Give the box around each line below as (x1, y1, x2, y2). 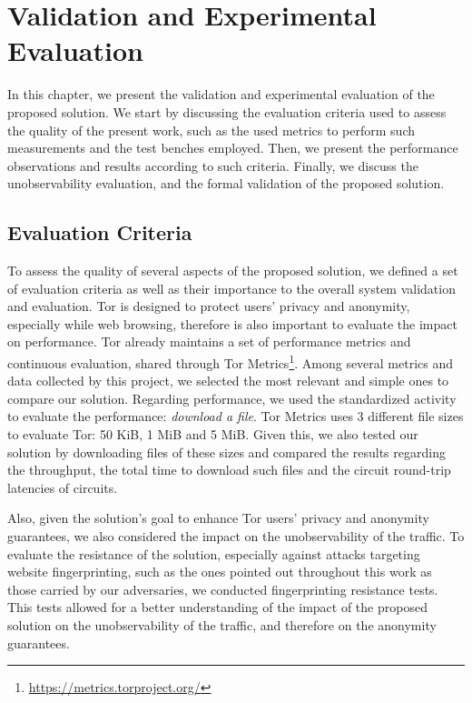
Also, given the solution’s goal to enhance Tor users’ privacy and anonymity (7, 508, 429, 527)
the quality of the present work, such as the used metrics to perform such (7, 120, 416, 139)
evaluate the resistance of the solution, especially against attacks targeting (7, 544, 420, 563)
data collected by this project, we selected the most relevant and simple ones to (7, 371, 449, 390)
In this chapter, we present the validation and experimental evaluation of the (7, 85, 435, 104)
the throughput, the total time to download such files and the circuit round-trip (7, 460, 451, 479)
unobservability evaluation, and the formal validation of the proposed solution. (7, 174, 445, 193)
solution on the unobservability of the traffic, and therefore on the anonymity (7, 616, 437, 635)
